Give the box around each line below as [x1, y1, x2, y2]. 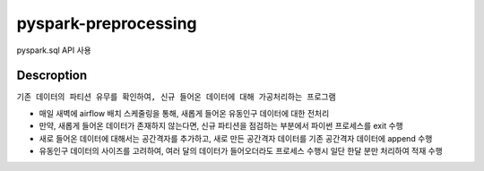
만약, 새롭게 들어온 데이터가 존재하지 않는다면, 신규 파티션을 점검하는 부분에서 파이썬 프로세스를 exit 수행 [39, 121, 403, 132]
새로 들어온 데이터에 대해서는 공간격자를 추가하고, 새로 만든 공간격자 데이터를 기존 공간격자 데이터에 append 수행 [39, 133, 433, 143]
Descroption [16, 68, 88, 83]
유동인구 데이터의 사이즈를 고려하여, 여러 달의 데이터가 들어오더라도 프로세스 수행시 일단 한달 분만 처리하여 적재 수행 [39, 146, 443, 157]
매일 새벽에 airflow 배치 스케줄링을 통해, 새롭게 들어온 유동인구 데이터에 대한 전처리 [39, 107, 330, 118]
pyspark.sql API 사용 [16, 45, 91, 56]
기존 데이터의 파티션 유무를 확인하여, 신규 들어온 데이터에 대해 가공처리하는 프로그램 [16, 92, 336, 102]
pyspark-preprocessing [16, 13, 197, 33]
